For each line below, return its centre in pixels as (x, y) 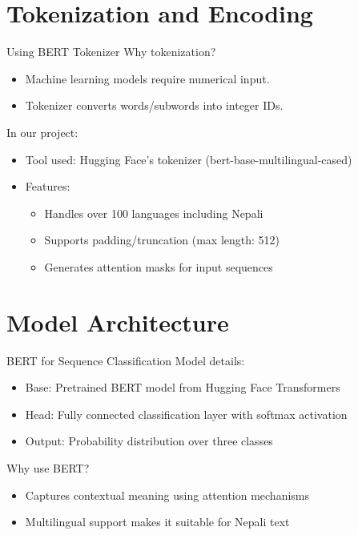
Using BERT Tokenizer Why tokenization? (111, 52)
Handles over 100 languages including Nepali (154, 213)
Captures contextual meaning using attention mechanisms (167, 495)
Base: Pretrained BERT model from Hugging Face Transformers (183, 387)
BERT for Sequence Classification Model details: (126, 360)
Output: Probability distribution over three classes (149, 441)
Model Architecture (118, 322)
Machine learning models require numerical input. (147, 78)
